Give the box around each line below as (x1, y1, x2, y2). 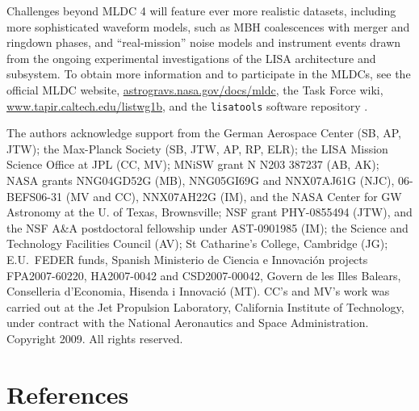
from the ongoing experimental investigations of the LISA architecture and (6, 49, 376, 66)
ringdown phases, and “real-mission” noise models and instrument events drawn (6, 34, 401, 51)
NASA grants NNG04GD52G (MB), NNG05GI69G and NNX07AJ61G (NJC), (6, 172, 395, 188)
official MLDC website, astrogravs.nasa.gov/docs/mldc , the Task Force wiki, (6, 81, 383, 98)
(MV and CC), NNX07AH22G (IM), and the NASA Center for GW (65, 187, 402, 204)
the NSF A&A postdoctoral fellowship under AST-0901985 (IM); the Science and (6, 219, 409, 236)
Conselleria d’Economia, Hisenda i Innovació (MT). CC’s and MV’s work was (6, 283, 390, 300)
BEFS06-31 (6, 187, 63, 204)
